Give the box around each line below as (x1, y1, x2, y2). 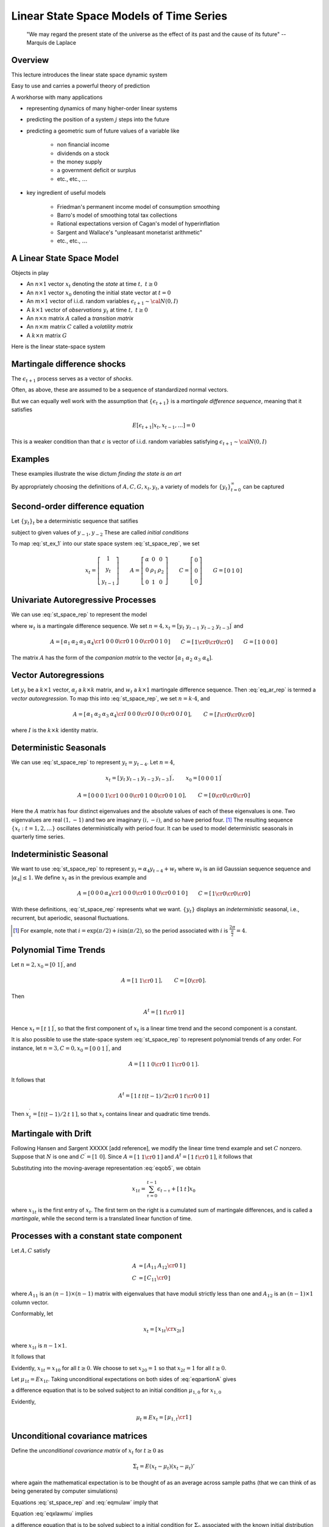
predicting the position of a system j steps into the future (26, 116, 170, 123)
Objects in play (11, 269, 49, 276)
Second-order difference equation (11, 501, 144, 512)
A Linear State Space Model (11, 253, 119, 263)
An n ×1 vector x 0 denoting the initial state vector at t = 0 (26, 289, 171, 297)
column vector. (11, 1299, 49, 1306)
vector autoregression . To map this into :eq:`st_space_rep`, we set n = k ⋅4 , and (11, 694, 210, 702)
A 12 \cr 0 (157, 1262, 179, 1270)
